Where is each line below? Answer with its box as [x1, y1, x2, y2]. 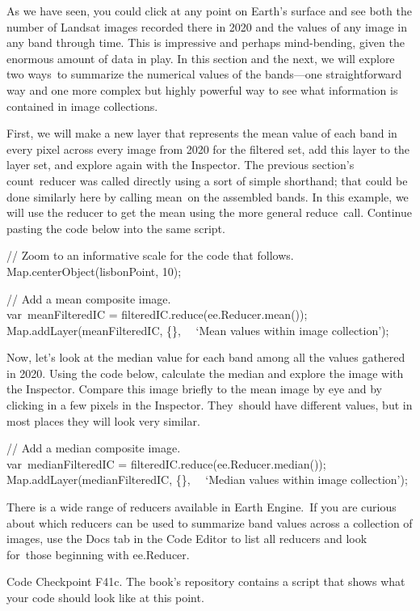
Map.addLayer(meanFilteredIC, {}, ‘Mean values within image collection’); [6, 321, 389, 338]
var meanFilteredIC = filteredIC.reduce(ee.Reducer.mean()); [6, 306, 308, 323]
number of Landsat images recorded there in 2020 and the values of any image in [6, 18, 408, 35]
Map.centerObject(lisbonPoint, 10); [6, 262, 182, 279]
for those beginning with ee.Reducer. [6, 545, 190, 562]
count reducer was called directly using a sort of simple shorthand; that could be [6, 172, 408, 189]
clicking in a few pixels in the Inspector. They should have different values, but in [6, 397, 413, 414]
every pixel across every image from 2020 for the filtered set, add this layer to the [6, 140, 410, 157]
